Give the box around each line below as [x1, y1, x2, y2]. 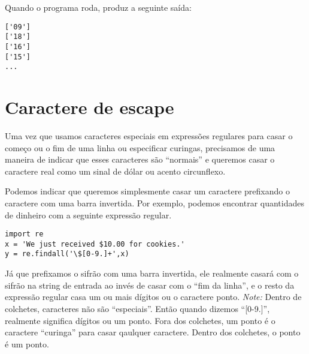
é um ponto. [5, 337, 49, 350]
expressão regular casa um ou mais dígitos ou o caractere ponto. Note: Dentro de [5, 290, 302, 303]
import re [5, 230, 44, 239]
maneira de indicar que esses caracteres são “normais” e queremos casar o [5, 153, 275, 166]
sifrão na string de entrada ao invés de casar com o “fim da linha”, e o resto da [5, 278, 295, 291]
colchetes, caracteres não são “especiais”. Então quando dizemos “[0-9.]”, [5, 302, 270, 314]
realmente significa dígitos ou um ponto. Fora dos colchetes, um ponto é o [5, 314, 275, 326]
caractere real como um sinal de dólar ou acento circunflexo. [5, 164, 226, 177]
